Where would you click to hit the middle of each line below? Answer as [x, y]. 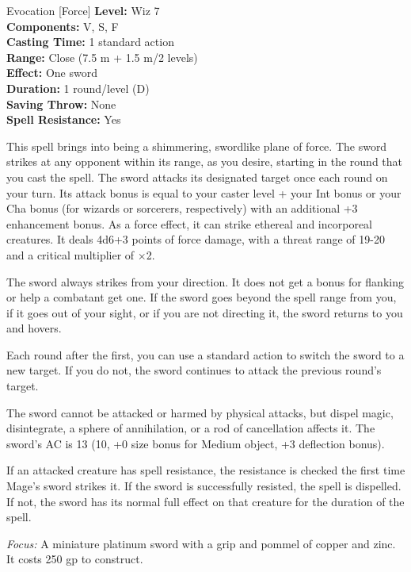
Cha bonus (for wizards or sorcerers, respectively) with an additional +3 [182, 208]
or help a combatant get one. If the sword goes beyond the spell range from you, [202, 297]
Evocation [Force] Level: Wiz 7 [83, 10]
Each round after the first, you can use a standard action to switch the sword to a [205, 354]
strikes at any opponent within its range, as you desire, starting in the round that [205, 161]
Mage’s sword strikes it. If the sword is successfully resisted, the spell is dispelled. [204, 486]
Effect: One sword [52, 73]
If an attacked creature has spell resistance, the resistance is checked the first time [206, 470]
